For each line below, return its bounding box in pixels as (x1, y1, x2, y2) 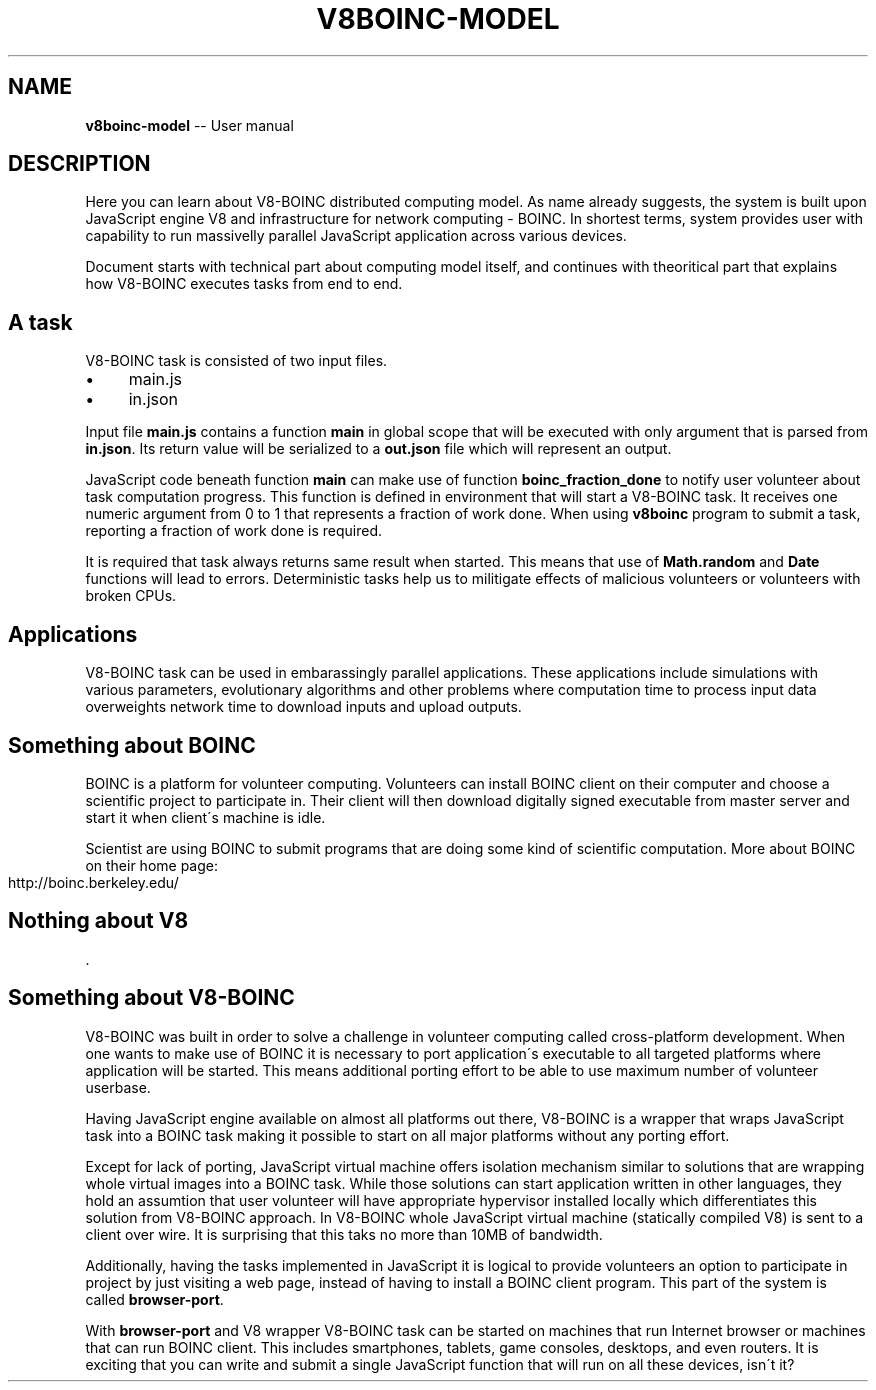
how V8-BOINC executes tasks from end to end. (85, 275, 403, 293)
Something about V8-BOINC (8, 985, 295, 1011)
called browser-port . (85, 1290, 224, 1308)
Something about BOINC (8, 732, 256, 758)
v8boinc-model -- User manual (85, 116, 294, 134)
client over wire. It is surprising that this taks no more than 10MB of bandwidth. (85, 1225, 603, 1243)
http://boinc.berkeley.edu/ (8, 873, 179, 891)
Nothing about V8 (8, 908, 189, 934)
